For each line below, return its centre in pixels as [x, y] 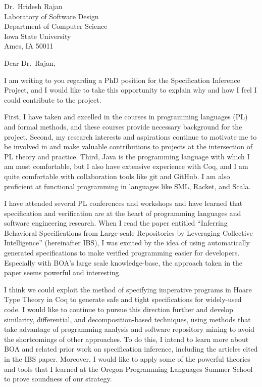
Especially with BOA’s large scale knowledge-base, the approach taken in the [123, 262]
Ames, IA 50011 [29, 46]
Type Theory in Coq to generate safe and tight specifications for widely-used [123, 299]
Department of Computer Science [56, 26]
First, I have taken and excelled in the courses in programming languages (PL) [126, 117]
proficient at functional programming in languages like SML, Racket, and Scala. [127, 186]
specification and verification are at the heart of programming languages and [123, 213]
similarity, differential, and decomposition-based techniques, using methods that [127, 319]
